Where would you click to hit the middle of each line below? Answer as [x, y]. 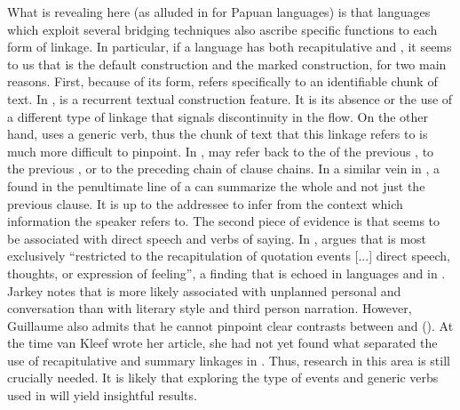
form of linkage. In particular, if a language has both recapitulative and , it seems [230, 47]
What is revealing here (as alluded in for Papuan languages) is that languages [219, 12]
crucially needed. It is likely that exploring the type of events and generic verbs [223, 378]
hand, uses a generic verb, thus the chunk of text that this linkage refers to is [218, 134]
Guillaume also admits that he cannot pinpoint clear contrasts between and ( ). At [230, 325]
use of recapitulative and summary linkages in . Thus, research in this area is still [229, 360]
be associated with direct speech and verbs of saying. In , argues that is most [217, 238]
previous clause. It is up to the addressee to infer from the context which [205, 203]
